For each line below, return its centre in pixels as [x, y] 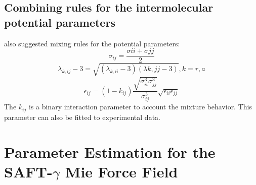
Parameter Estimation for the [110, 151]
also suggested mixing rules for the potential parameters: [92, 43]
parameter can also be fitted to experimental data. [82, 117]
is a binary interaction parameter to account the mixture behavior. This [140, 107]
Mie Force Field [121, 171]
